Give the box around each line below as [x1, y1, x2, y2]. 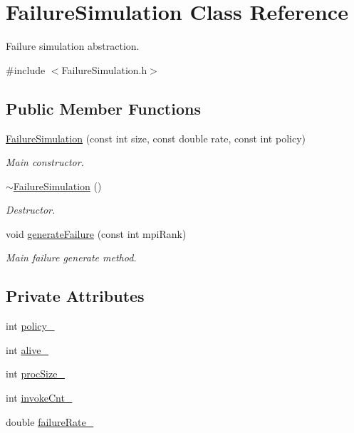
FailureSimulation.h [61, 62, 147, 77]
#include [6, 62, 46, 77]
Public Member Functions [6, 97, 201, 119]
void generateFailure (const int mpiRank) [6, 226, 187, 241]
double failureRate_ [6, 414, 94, 429]
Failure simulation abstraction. [6, 38, 140, 53]
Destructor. [6, 202, 56, 217]
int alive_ [6, 342, 48, 357]
